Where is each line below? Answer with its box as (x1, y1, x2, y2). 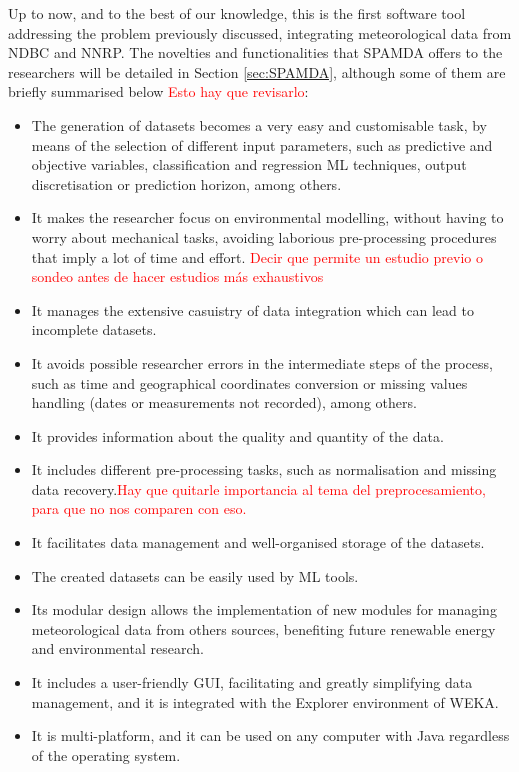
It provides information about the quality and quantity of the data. (31, 425, 444, 446)
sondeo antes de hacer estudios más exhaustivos (31, 266, 324, 287)
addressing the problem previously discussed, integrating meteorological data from (8, 22, 512, 43)
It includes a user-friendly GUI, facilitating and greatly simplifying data (31, 672, 473, 693)
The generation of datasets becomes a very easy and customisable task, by (31, 114, 487, 135)
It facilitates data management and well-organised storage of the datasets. (31, 532, 485, 553)
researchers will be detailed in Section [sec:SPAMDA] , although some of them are (8, 61, 506, 82)
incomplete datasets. (31, 319, 157, 340)
